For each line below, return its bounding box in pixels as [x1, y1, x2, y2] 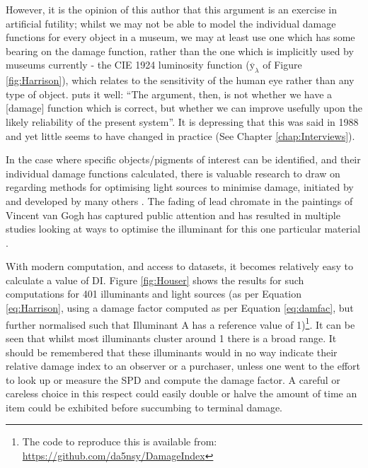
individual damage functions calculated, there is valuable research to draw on [6, 165, 340, 180]
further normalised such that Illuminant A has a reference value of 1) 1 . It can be [6, 315, 355, 332]
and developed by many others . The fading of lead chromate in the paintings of [6, 193, 353, 208]
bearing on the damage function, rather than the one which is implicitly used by [6, 43, 354, 58]
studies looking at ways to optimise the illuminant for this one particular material [6, 221, 361, 236]
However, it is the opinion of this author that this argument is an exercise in [6, 2, 337, 16]
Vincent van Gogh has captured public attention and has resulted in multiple [6, 207, 340, 222]
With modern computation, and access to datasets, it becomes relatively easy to [6, 259, 353, 274]
